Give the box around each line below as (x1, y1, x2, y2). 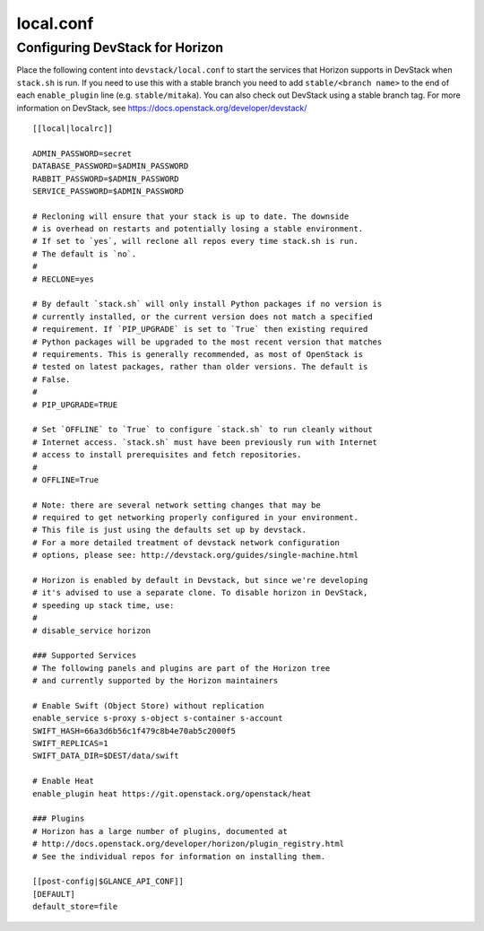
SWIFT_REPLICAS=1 (32, 738, 108, 749)
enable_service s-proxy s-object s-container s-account (32, 713, 283, 724)
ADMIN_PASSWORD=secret (32, 148, 133, 159)
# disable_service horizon (32, 625, 151, 636)
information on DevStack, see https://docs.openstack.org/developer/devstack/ (16, 102, 307, 113)
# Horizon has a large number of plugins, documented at (32, 826, 289, 836)
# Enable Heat (32, 776, 94, 787)
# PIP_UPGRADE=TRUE (32, 399, 118, 410)
